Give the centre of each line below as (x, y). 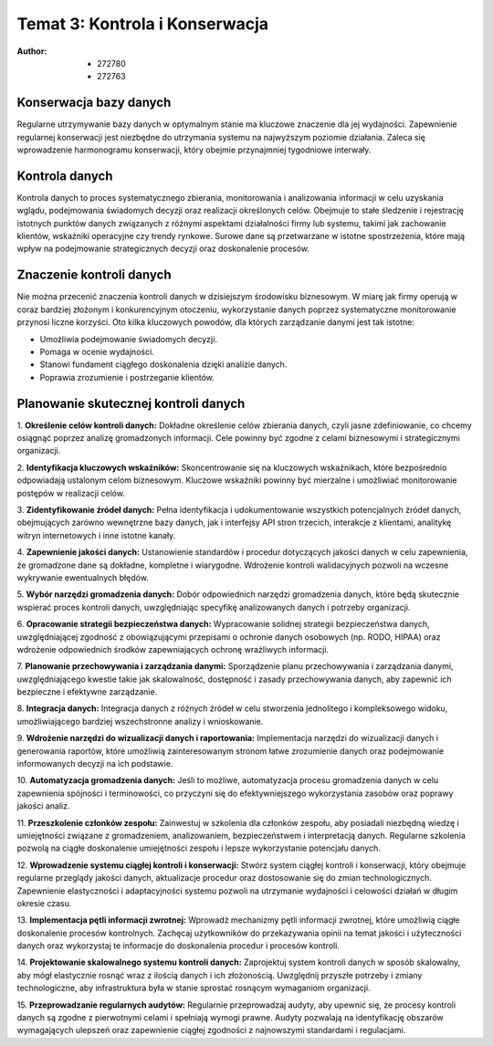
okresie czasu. (44, 903)
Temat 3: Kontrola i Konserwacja (143, 24)
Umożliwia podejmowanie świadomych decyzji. (129, 339)
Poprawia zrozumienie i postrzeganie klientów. (127, 377)
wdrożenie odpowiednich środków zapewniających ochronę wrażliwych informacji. (173, 649)
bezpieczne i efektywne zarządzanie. (87, 692)
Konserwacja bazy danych (94, 103)
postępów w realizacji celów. (71, 493)
